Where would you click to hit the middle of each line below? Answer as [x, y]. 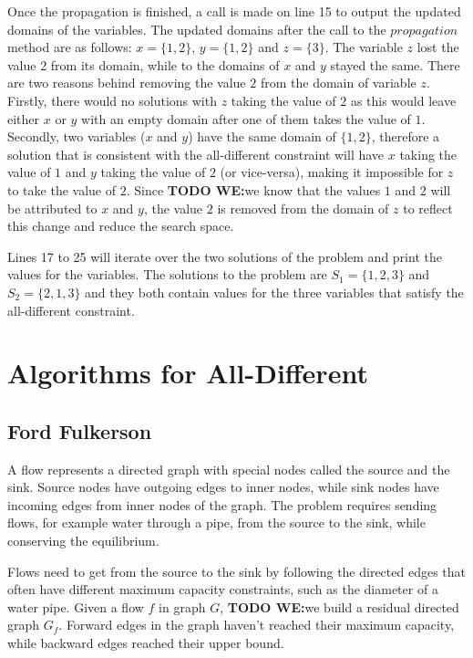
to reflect [428, 208]
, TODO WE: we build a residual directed [339, 606]
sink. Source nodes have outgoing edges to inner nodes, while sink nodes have [223, 487]
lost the [438, 47]
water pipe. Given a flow [76, 606]
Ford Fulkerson [80, 430]
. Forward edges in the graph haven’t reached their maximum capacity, [257, 625]
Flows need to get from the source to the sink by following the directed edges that [237, 571]
